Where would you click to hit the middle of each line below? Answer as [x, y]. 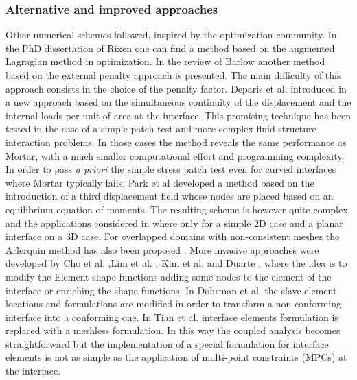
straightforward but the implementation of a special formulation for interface [167, 343]
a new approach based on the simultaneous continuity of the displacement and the [178, 102]
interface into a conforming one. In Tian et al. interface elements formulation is [172, 317]
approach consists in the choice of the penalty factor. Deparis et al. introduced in [176, 88]
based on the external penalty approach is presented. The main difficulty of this [173, 75]
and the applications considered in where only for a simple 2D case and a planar [174, 223]
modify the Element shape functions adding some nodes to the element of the [169, 276]
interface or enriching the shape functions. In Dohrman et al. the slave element [171, 290]
